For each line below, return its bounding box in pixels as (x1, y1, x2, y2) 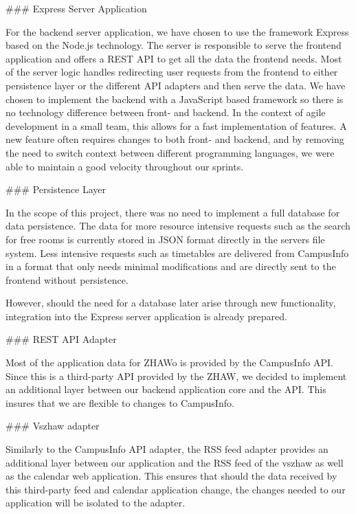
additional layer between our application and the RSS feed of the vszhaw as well (5, 455, 344, 469)
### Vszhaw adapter (5, 418, 100, 433)
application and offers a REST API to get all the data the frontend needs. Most (5, 51, 342, 65)
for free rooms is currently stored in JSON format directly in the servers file (5, 232, 325, 246)
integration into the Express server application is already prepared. (5, 309, 287, 323)
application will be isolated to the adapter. (5, 495, 186, 510)
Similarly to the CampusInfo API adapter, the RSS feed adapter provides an (5, 442, 329, 456)
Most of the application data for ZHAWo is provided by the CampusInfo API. (5, 355, 333, 370)
